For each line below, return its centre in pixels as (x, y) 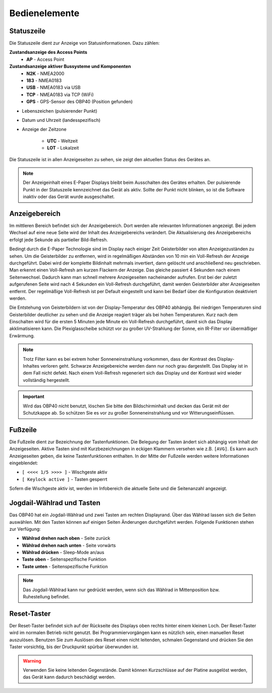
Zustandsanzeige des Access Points (48, 52)
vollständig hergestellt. (47, 380)
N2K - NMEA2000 (46, 74)
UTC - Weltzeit (62, 141)
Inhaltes (31, 366)
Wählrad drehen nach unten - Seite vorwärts (69, 545)
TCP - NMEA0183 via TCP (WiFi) (60, 94)
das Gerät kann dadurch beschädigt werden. (69, 677)
